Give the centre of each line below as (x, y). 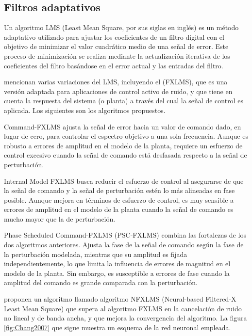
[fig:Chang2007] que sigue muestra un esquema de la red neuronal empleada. (118, 327)
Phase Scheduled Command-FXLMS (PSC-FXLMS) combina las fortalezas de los (125, 235)
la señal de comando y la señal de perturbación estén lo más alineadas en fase (119, 190)
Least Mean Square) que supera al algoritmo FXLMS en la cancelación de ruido (123, 308)
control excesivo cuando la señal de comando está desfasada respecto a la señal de (126, 155)
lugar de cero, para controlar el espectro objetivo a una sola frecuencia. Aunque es (126, 136)
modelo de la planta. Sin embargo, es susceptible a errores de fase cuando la (117, 273)
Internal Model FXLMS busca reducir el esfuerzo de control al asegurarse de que (124, 181)
